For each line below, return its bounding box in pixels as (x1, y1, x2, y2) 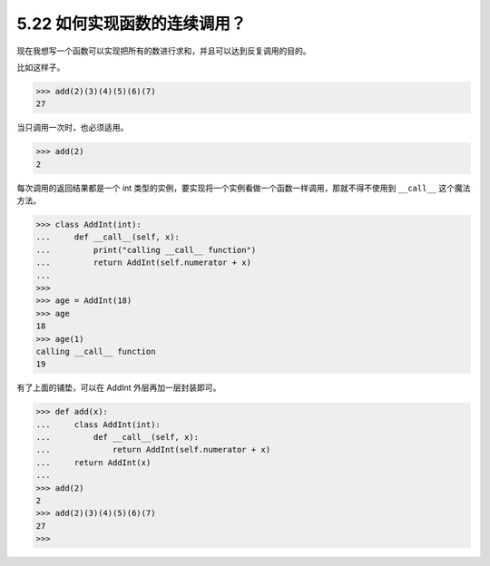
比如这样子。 (16, 62, 65, 73)
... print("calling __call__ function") (35, 245, 257, 255)
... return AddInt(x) (35, 457, 152, 467)
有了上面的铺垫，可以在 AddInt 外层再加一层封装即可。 (16, 382, 221, 394)
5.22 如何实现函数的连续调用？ (16, 14, 247, 34)
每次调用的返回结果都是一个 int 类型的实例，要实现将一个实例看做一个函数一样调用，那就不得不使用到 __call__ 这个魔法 (16, 182, 471, 193)
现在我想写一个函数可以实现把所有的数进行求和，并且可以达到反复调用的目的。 (16, 45, 311, 56)
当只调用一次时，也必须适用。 (16, 122, 129, 133)
